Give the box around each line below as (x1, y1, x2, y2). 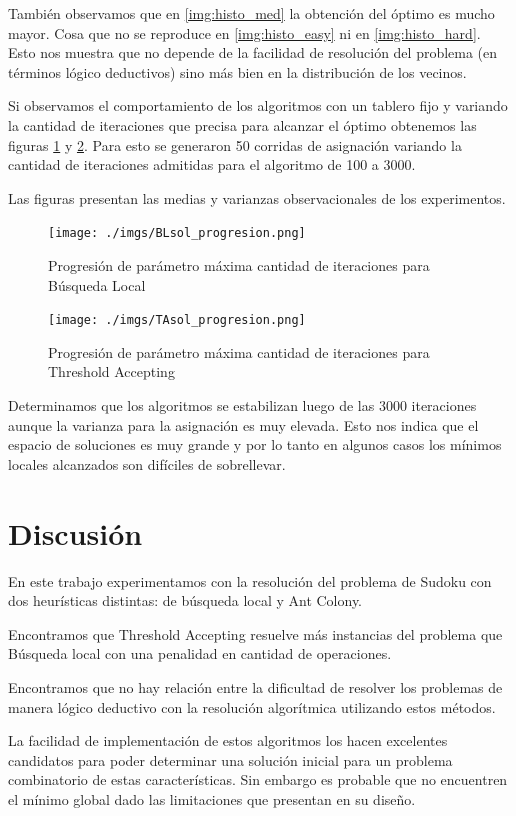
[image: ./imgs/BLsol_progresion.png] (48, 226, 306, 241)
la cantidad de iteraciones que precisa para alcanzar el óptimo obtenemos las (8, 114, 477, 135)
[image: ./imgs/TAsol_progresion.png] (48, 313, 306, 328)
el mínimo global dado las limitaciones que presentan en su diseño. (8, 788, 416, 809)
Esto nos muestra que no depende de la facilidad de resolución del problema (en (8, 42, 498, 63)
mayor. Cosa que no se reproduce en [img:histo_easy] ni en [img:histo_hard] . (8, 22, 481, 43)
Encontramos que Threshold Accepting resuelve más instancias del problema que (8, 623, 503, 644)
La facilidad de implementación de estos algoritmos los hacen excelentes (8, 730, 448, 751)
